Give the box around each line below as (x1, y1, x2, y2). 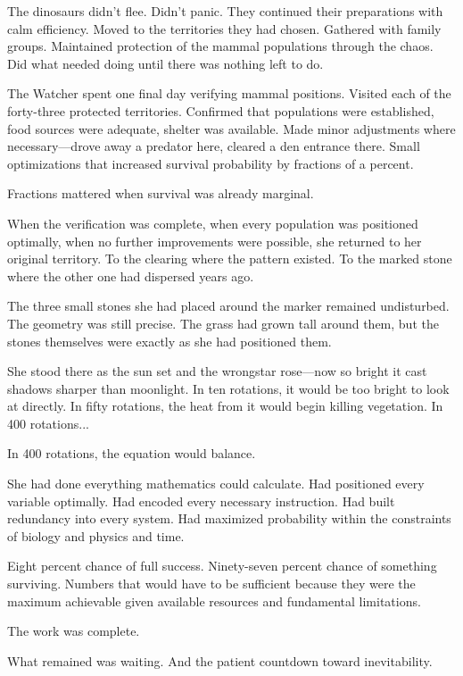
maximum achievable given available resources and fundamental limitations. (7, 591, 421, 610)
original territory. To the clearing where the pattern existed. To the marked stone (7, 249, 452, 268)
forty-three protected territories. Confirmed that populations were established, (7, 101, 434, 120)
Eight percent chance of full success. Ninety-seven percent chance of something (7, 556, 437, 575)
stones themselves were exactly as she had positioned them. (7, 331, 332, 350)
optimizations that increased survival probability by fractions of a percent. (7, 154, 414, 172)
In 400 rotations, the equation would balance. (7, 444, 256, 463)
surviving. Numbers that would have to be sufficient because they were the (7, 574, 416, 593)
